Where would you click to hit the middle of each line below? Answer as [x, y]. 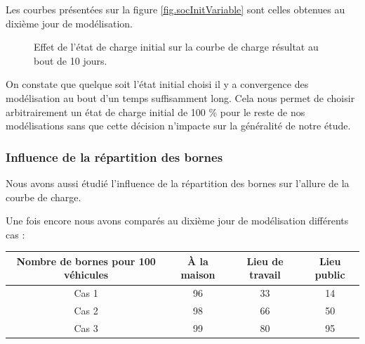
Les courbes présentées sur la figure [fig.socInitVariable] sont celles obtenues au [175, 9]
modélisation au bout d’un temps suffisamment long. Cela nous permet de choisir [180, 97]
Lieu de [265, 261]
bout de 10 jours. [71, 60]
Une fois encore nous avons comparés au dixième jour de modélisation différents [177, 221]
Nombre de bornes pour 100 [86, 261]
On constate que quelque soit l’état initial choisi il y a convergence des [157, 84]
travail [265, 275]
